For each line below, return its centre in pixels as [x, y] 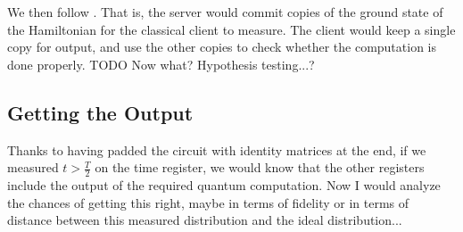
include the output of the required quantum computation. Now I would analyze [224, 185]
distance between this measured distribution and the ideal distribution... [205, 220]
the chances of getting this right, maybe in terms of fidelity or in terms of [208, 202]
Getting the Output [100, 112]
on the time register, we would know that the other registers [260, 167]
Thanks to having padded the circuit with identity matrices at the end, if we [217, 149]
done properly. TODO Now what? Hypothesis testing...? [161, 64]
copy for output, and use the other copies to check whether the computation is [222, 47]
